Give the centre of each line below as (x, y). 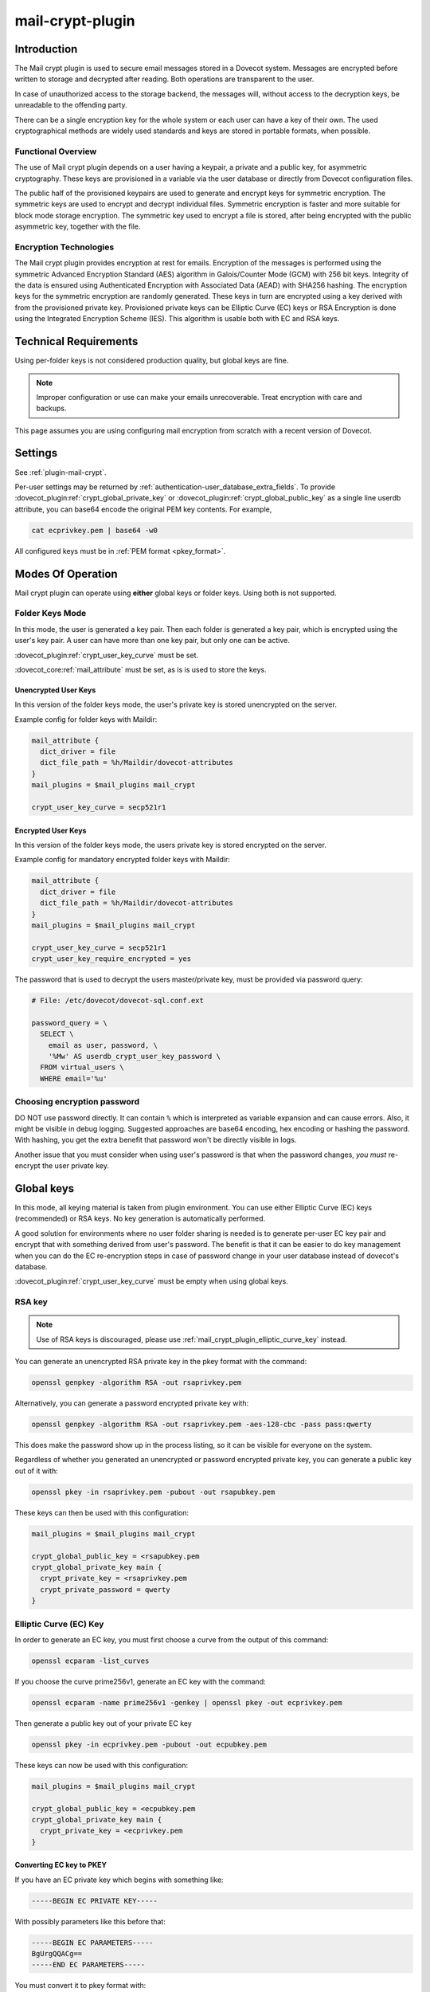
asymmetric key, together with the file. (78, 226)
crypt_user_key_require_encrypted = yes (111, 959)
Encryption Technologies (64, 247)
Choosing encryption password (77, 1102)
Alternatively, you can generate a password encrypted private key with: (132, 1403)
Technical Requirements (76, 341)
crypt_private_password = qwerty (105, 1589)
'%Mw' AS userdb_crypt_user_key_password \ (134, 1057)
